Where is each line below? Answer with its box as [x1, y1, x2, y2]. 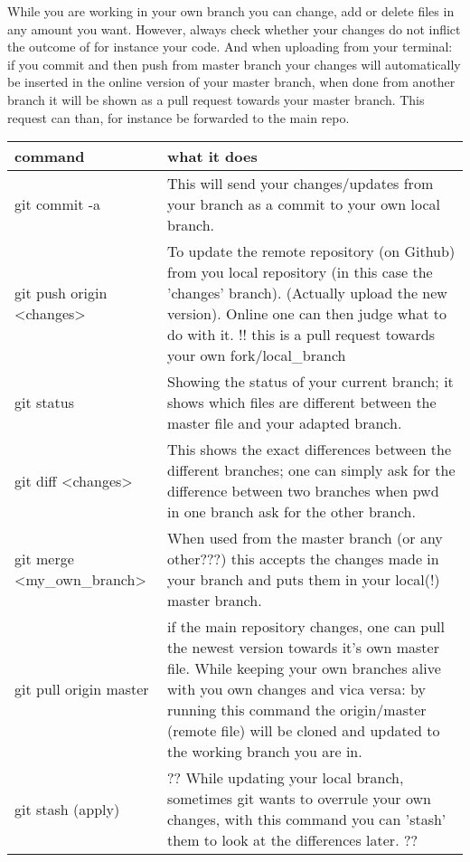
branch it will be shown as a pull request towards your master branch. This [7, 90, 425, 109]
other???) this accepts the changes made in [166, 548, 439, 570]
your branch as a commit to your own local [166, 194, 440, 215]
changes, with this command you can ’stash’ [166, 809, 446, 830]
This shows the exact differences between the [166, 439, 452, 460]
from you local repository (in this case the [166, 261, 433, 283]
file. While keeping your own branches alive [166, 658, 441, 679]
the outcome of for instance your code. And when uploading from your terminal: [7, 37, 453, 56]
